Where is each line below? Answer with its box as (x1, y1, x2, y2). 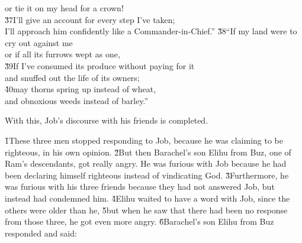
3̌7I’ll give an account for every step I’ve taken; (5, 13, 175, 25)
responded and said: (5, 226, 77, 239)
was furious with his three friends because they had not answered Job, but (5, 180, 275, 193)
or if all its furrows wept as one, (5, 48, 120, 60)
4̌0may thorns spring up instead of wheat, (5, 83, 156, 95)
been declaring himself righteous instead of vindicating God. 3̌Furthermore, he (5, 169, 289, 181)
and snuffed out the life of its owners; (5, 71, 140, 83)
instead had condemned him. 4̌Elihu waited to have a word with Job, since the (5, 192, 290, 204)
